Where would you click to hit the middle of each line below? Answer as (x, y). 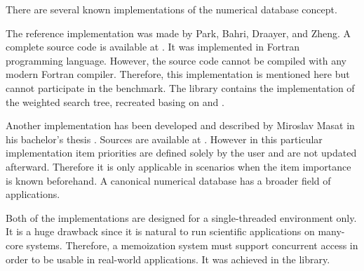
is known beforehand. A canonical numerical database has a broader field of (168, 180)
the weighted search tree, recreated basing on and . (115, 101)
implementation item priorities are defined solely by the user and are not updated (181, 153)
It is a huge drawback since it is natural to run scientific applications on (160, 231)
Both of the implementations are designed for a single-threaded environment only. (181, 217)
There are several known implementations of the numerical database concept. (171, 9)
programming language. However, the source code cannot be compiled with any (176, 60)
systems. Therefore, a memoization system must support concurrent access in (192, 245)
